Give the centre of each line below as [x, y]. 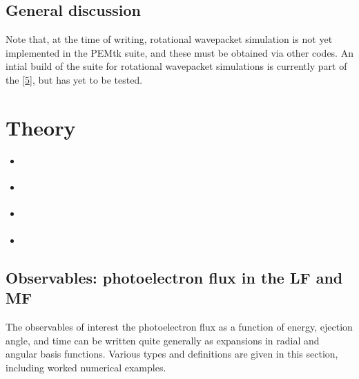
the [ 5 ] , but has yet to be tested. [74, 79]
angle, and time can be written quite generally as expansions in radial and [163, 340]
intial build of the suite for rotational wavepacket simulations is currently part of [176, 66]
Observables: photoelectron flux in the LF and [174, 277]
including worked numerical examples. [86, 367]
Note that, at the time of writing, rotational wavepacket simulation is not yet [169, 39]
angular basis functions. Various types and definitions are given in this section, [172, 354]
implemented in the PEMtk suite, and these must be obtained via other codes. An [179, 52]
